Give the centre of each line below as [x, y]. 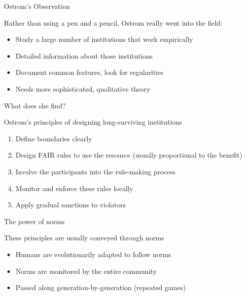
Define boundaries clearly [54, 138]
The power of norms [35, 221]
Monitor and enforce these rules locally [74, 188]
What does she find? [35, 105]
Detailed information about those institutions [84, 55]
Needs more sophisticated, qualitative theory [83, 88]
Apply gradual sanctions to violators [70, 205]
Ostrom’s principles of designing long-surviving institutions [93, 122]
